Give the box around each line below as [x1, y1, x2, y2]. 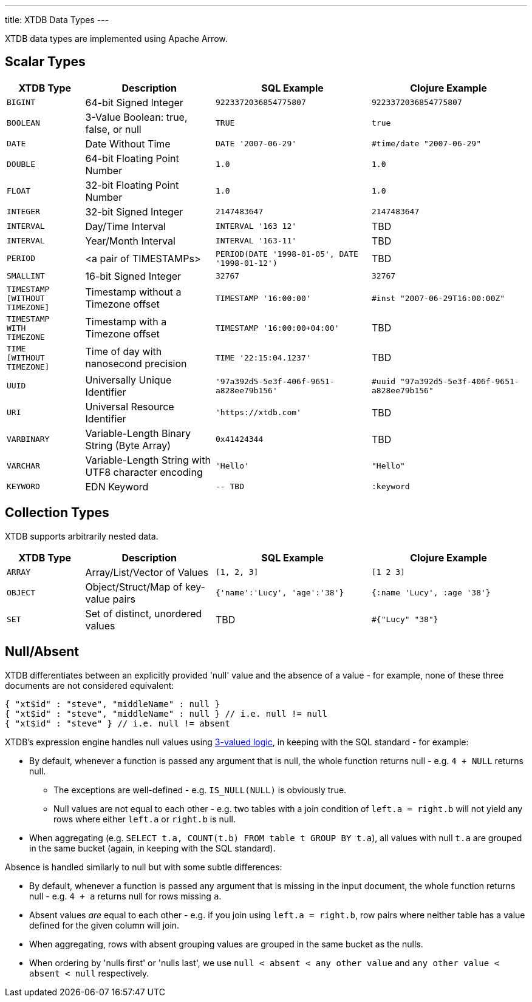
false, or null [85, 123, 142, 135]
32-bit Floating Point [85, 178, 179, 191]
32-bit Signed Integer [85, 205, 183, 218]
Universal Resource [85, 400, 174, 413]
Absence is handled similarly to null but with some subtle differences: [5, 861, 282, 872]
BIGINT [7, 98, 35, 107]
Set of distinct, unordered [85, 607, 202, 620]
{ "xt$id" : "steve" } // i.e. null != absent [5, 718, 230, 728]
